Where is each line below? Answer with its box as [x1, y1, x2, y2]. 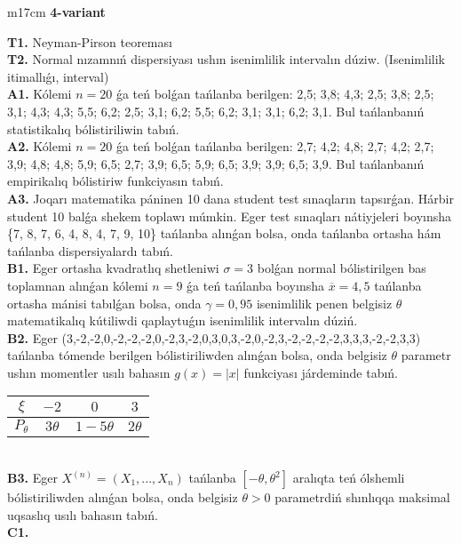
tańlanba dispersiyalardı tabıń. [7, 241, 173, 260]
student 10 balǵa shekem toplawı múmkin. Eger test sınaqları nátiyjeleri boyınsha [7, 206, 452, 225]
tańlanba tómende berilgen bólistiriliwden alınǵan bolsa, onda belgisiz [7, 346, 387, 364]
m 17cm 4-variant [7, 3, 106, 20]
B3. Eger [7, 468, 58, 486]
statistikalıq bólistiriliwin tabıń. [7, 119, 179, 138]
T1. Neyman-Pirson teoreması [7, 32, 172, 51]
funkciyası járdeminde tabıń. [243, 363, 399, 381]
